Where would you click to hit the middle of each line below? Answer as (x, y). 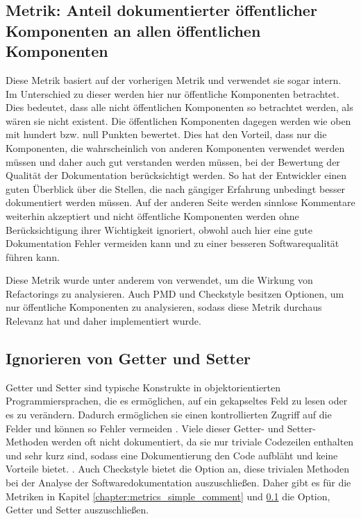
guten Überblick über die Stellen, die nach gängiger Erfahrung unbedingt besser (176, 188)
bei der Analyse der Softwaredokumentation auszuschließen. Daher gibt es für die (178, 483)
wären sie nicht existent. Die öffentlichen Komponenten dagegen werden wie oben (178, 120)
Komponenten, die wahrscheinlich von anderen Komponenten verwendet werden (175, 147)
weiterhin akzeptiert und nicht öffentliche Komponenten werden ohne (152, 215)
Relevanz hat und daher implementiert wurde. (103, 321)
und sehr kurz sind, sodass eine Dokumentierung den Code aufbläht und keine (172, 455)
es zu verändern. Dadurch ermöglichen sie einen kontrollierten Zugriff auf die (169, 415)
